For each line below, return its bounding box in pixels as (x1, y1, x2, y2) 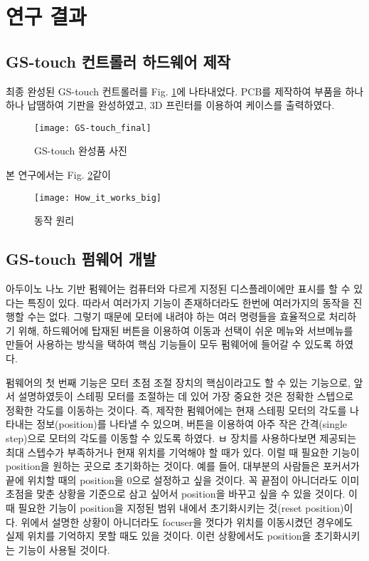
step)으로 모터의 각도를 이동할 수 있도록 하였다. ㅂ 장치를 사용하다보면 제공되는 (6, 431, 357, 445)
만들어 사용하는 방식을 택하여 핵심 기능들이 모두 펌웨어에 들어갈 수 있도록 (6, 337, 332, 352)
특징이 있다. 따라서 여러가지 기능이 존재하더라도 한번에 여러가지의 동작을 (27, 295, 350, 310)
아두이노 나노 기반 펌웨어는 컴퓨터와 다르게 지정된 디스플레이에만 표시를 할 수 (6, 281, 351, 296)
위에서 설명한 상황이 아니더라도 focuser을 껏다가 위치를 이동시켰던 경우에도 (21, 514, 353, 529)
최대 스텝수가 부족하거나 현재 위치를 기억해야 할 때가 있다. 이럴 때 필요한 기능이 (6, 444, 360, 459)
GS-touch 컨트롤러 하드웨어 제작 (6, 50, 231, 72)
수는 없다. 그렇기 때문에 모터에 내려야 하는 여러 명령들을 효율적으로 (27, 309, 326, 324)
